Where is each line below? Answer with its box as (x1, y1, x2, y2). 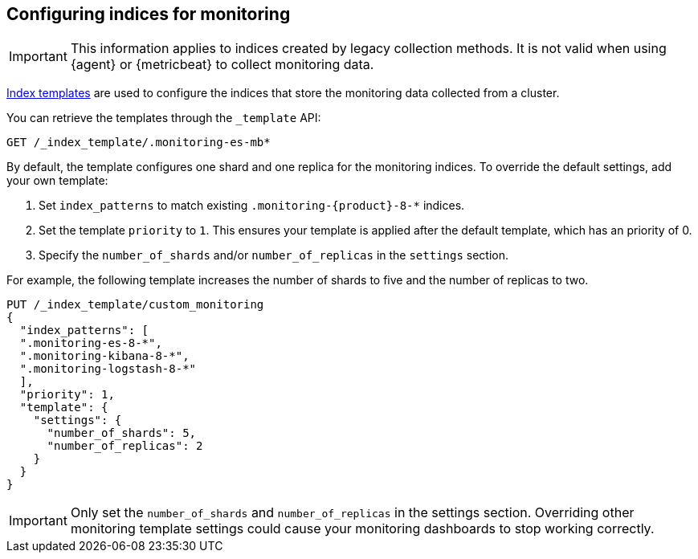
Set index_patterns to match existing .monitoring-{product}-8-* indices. (39, 198, 465, 213)
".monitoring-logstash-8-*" (19, 362, 197, 376)
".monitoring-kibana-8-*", (19, 349, 190, 363)
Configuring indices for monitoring (6, 4, 291, 24)
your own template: (6, 173, 108, 188)
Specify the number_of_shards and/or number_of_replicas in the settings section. (39, 248, 509, 263)
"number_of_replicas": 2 (47, 439, 203, 453)
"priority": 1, (19, 388, 115, 402)
